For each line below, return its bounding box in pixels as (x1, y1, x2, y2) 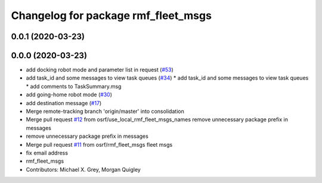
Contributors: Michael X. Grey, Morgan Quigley (26, 166, 141, 173)
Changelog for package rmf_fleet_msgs (11, 9, 212, 22)
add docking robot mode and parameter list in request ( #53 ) (26, 66, 174, 74)
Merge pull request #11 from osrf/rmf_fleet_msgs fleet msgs (26, 141, 173, 148)
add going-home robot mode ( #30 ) (26, 91, 113, 98)
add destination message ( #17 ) (26, 99, 102, 106)
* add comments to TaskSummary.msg (26, 83, 122, 90)
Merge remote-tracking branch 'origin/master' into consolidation (26, 108, 184, 115)
